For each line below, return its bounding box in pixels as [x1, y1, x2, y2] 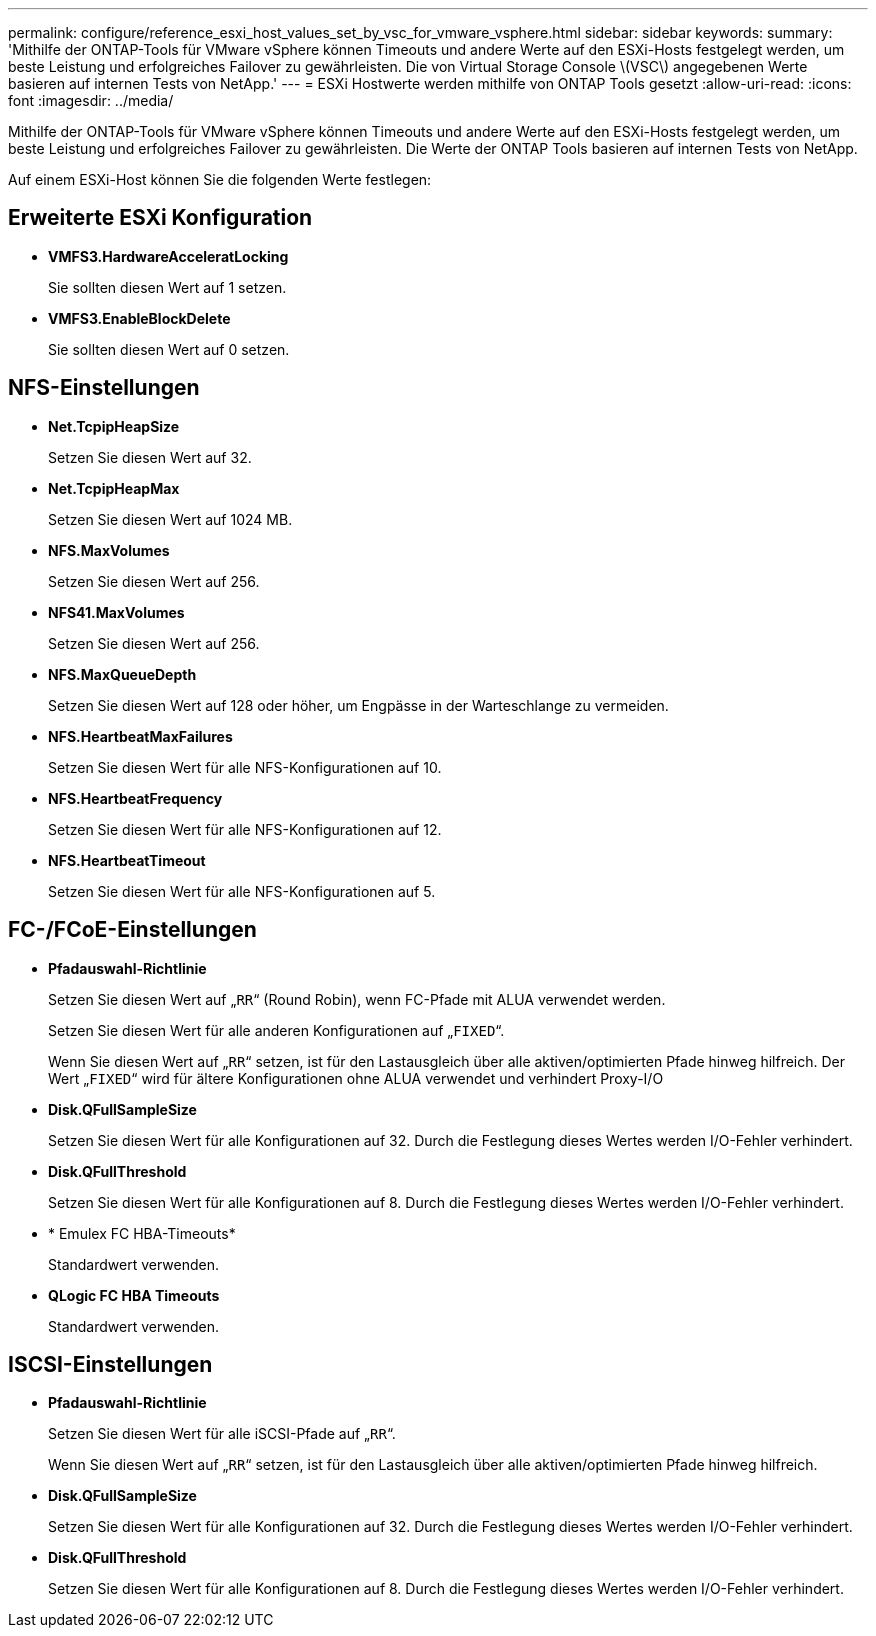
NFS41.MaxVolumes [48, 603, 185, 621]
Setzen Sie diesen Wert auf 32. [48, 448, 252, 466]
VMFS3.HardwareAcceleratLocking [48, 247, 289, 265]
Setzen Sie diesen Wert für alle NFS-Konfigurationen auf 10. [48, 758, 442, 776]
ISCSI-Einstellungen [8, 1351, 213, 1377]
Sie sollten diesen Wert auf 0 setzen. [48, 340, 290, 358]
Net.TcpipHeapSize [48, 417, 180, 435]
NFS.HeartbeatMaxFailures [48, 727, 233, 745]
